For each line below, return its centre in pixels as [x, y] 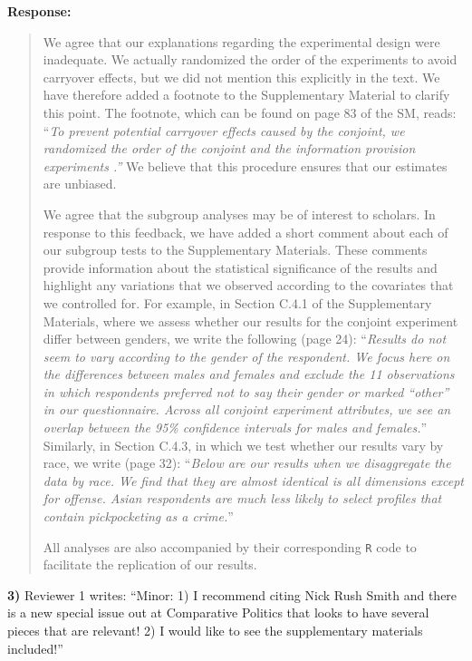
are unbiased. [80, 184]
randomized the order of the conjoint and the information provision [229, 148]
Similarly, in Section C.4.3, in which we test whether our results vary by [243, 445]
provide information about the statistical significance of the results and [240, 267]
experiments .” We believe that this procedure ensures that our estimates [245, 165]
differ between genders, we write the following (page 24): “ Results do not [245, 339]
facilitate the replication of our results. [150, 564]
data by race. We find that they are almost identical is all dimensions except [253, 480]
